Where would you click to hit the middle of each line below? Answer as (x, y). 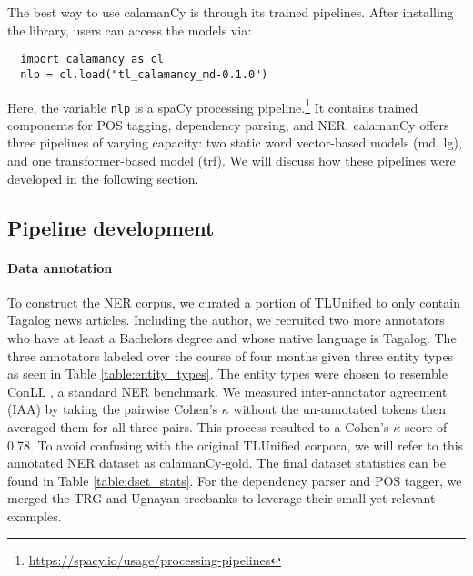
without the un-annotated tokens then (340, 409)
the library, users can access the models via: (130, 30)
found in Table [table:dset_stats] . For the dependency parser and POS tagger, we (235, 480)
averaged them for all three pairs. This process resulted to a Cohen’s (198, 426)
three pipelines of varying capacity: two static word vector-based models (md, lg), (235, 142)
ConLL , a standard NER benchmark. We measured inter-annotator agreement (227, 391)
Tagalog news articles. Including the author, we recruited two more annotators (226, 320)
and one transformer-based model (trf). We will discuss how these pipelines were (231, 160)
